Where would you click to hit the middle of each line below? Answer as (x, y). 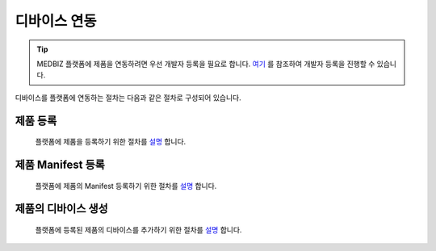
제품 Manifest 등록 (60, 164)
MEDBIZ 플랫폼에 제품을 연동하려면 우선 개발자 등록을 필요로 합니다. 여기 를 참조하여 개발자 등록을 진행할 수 (206, 64)
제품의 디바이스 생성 (61, 209)
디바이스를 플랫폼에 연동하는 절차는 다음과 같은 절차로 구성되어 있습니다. (128, 98)
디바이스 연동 (56, 21)
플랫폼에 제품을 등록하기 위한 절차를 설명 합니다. (111, 142)
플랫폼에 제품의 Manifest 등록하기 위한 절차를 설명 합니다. (126, 186)
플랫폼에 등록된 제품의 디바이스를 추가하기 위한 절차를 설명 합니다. (138, 229)
